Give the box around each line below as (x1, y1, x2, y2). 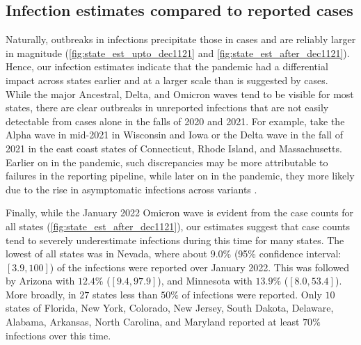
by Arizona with (6, 273, 75, 288)
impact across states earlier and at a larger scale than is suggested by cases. (6, 72, 328, 87)
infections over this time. (6, 328, 111, 342)
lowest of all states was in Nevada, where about (6, 246, 208, 261)
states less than (92, 287, 158, 301)
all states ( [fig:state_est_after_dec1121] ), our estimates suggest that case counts (6, 218, 351, 233)
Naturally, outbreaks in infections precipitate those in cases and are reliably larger (6, 32, 356, 47)
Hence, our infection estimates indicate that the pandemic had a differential (6, 59, 328, 74)
